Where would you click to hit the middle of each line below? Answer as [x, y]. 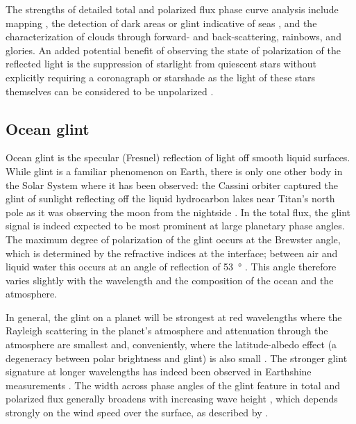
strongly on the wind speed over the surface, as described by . [137, 413]
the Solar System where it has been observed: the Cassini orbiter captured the [172, 185]
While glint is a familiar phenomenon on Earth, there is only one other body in [174, 171]
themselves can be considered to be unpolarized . [110, 91]
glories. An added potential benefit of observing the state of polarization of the [173, 50]
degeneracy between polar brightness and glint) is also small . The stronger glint [177, 358]
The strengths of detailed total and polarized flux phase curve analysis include [172, 9]
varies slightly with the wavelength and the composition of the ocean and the [170, 280]
